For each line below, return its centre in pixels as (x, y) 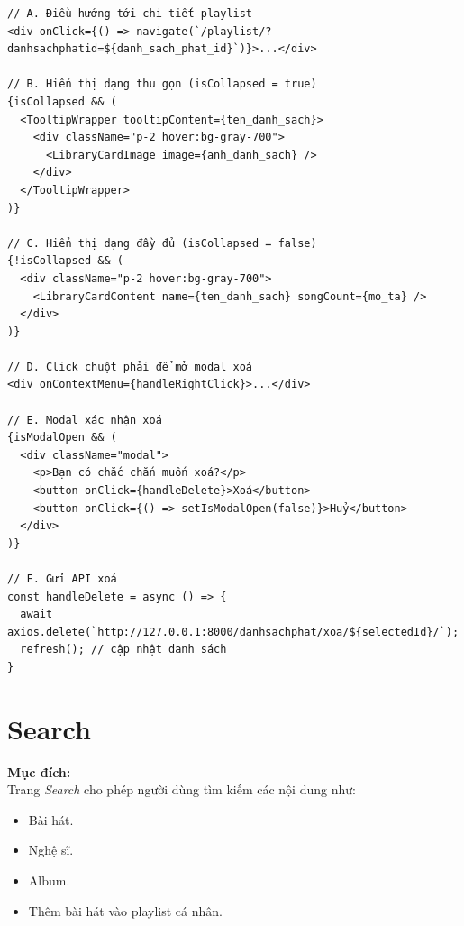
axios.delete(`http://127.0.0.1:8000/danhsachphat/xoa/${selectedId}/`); (233, 632)
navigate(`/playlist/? (204, 31)
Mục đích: (39, 771)
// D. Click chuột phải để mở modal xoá (130, 367)
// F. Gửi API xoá (62, 579)
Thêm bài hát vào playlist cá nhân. (125, 910)
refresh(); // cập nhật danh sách (123, 650)
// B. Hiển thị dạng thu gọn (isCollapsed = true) (162, 84)
